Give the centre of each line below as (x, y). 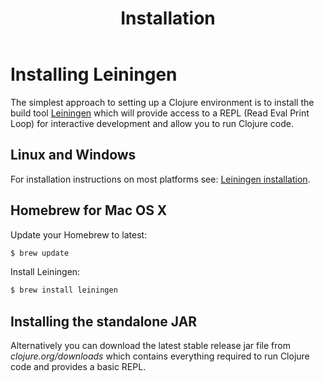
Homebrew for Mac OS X (89, 210)
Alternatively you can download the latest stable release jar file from (150, 346)
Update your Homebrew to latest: (79, 234)
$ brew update (40, 253)
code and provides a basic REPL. (78, 367)
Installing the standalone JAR (104, 321)
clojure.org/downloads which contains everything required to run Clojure (160, 356)
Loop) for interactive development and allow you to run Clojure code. (152, 123)
